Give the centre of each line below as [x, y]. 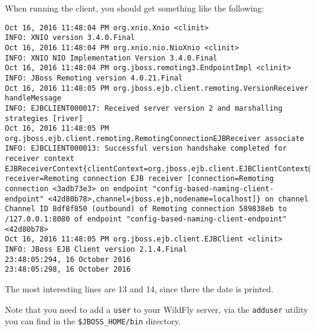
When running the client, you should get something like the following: [135, 8]
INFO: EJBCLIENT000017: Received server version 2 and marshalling [144, 108]
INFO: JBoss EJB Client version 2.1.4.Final [96, 250]
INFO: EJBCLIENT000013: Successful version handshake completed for [146, 149]
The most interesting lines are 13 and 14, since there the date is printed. [139, 289]
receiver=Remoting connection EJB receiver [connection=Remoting [139, 179]
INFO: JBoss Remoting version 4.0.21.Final [94, 78]
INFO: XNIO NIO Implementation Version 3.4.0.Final [111, 58]
